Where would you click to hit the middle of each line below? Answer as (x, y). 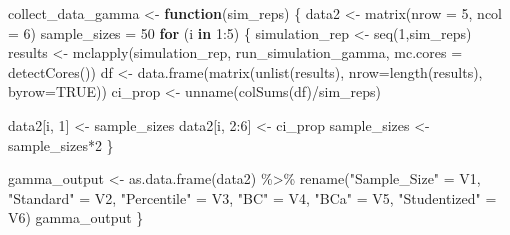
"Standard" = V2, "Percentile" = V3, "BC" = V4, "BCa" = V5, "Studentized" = (252, 197)
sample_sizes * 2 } (61, 144)
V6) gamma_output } (76, 217)
